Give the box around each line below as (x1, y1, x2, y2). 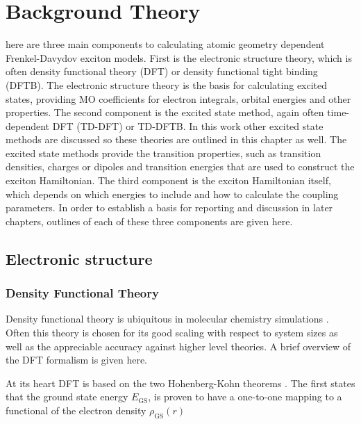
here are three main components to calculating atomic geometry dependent (6, 37, 325, 51)
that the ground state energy (6, 389, 128, 404)
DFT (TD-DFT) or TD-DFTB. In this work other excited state (52, 118, 324, 133)
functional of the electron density (6, 403, 146, 417)
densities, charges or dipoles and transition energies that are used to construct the (6, 159, 355, 174)
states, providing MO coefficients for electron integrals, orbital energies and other (6, 91, 351, 106)
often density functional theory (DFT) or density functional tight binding (6, 64, 318, 79)
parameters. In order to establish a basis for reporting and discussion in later (6, 200, 333, 215)
